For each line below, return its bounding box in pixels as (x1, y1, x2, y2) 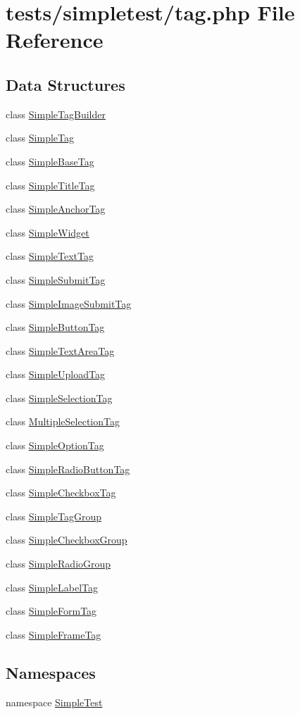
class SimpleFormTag (6, 603, 97, 618)
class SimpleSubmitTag (6, 272, 106, 287)
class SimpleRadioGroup (6, 556, 111, 571)
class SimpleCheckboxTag (6, 485, 116, 500)
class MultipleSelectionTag (6, 414, 120, 429)
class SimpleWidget (6, 225, 89, 239)
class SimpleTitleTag (6, 177, 95, 192)
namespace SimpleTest (6, 694, 103, 709)
